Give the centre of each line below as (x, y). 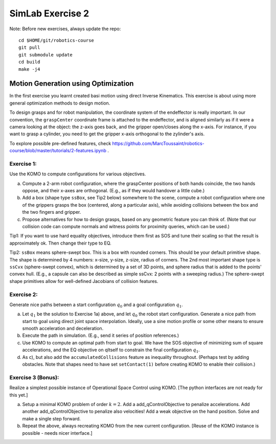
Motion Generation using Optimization (72, 84)
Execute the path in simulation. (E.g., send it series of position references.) (101, 335)
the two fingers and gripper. (52, 212)
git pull (29, 48)
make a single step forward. (52, 418)
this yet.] (19, 395)
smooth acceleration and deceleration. (63, 329)
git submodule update (45, 55)
